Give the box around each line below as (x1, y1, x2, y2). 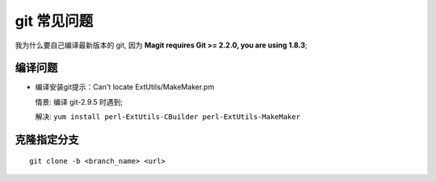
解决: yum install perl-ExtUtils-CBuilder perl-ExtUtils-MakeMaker (35, 112, 300, 122)
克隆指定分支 (15, 133, 79, 147)
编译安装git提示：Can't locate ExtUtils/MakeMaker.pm (35, 82, 215, 92)
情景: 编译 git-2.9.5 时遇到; (35, 97, 124, 106)
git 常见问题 (15, 12, 94, 30)
